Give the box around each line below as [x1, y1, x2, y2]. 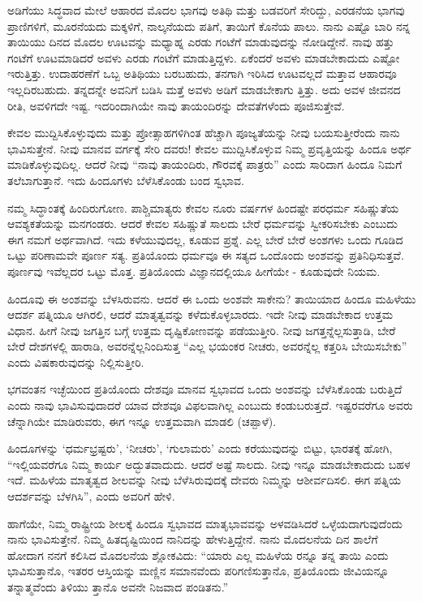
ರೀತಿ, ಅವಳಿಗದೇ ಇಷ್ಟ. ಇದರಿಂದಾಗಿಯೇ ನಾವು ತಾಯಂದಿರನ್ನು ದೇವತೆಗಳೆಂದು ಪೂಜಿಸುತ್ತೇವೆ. [7, 97, 345, 114]
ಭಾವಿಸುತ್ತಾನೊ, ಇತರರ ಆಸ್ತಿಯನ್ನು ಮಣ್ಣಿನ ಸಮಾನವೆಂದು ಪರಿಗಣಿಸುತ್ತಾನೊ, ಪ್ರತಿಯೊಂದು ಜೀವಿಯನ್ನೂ [7, 562, 390, 579]
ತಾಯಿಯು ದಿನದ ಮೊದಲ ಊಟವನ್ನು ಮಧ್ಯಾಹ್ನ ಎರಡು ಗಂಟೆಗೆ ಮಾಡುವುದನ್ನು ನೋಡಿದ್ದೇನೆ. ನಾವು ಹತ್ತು [7, 33, 394, 50]
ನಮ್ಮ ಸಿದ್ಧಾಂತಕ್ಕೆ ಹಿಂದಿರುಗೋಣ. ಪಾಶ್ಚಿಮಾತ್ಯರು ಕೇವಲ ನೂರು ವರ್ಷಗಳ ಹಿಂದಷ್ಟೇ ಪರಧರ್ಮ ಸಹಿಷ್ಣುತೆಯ [7, 199, 399, 216]
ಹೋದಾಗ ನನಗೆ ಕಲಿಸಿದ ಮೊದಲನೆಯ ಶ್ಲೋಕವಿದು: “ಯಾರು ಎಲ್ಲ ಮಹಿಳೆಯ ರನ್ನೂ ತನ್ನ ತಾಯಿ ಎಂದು [7, 546, 389, 563]
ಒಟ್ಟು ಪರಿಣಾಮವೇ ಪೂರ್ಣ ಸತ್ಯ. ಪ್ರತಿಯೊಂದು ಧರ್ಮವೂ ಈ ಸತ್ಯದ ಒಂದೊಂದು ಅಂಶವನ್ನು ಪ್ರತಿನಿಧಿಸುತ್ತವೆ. [7, 247, 404, 264]
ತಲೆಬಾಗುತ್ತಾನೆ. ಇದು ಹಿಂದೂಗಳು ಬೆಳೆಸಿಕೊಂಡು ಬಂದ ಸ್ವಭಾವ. [7, 171, 244, 188]
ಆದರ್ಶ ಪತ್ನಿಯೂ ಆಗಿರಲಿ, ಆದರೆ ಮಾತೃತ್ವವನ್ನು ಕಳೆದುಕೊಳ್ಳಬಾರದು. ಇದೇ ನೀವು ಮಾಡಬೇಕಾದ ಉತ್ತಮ [7, 306, 394, 323]
